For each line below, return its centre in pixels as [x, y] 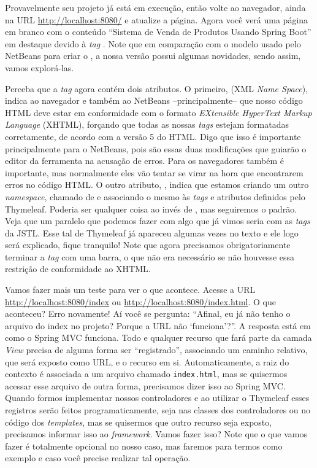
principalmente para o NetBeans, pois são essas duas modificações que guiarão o [156, 148]
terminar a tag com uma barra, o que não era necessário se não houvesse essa [150, 256]
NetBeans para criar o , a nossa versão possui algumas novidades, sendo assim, [153, 56]
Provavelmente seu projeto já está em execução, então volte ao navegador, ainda [155, 7]
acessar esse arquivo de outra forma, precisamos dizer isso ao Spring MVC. [145, 385]
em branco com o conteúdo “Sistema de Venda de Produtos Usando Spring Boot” [158, 32]
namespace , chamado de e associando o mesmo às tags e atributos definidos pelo [155, 196]
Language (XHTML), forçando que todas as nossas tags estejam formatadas [147, 124]
